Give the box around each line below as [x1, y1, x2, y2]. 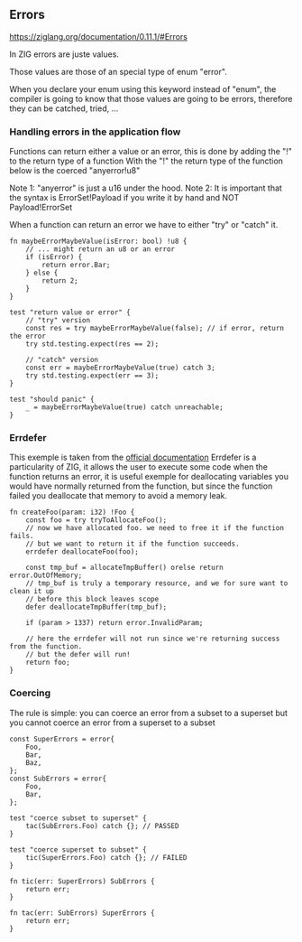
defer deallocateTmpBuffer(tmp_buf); [25, 602, 168, 612]
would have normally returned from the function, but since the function [9, 480, 273, 491]
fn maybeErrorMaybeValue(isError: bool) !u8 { [9, 237, 188, 247]
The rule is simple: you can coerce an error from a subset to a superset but [9, 707, 288, 718]
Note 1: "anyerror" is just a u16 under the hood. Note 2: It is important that [9, 182, 282, 193]
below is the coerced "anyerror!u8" [9, 165, 141, 176]
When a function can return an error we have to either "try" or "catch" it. [9, 219, 279, 230]
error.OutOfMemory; [9, 571, 83, 581]
